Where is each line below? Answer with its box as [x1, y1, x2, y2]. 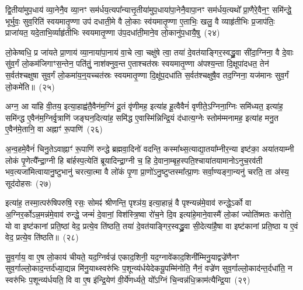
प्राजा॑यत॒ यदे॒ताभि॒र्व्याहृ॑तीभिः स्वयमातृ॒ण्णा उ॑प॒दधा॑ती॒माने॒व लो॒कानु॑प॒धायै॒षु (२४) [5, 26, 220, 39]
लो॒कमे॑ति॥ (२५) [5, 80, 55, 92]
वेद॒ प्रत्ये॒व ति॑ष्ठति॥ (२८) [5, 231, 79, 243]
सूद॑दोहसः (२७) [5, 177, 51, 189]
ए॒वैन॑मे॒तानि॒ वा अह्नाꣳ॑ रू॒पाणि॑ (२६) [5, 123, 103, 135]
